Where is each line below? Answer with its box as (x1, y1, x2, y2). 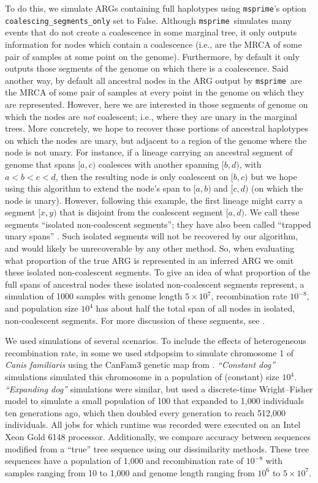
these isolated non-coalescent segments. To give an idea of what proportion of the (5, 266, 311, 279)
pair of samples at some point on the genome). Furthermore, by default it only (5, 50, 300, 62)
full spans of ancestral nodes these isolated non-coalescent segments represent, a (5, 277, 305, 290)
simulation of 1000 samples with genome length (5, 290, 183, 302)
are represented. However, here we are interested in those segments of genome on (5, 97, 308, 110)
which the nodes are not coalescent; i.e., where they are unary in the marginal (5, 110, 297, 122)
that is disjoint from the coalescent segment (59, 206, 223, 219)
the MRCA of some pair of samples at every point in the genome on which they (5, 86, 305, 99)
